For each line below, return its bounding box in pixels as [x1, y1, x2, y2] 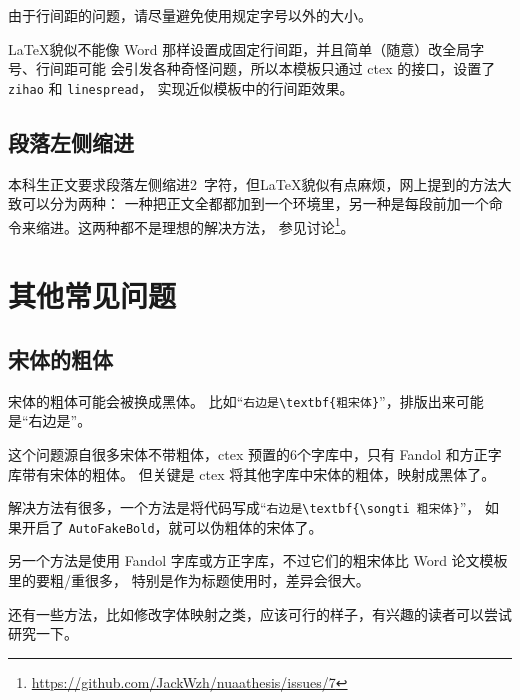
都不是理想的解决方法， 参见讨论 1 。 [119, 213, 355, 237]
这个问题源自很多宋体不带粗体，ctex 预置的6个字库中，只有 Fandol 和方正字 [8, 443, 502, 464]
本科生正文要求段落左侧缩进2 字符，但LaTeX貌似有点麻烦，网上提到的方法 [8, 173, 498, 194]
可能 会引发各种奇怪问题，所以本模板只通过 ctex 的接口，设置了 [77, 58, 496, 79]
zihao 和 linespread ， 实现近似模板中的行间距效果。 [8, 77, 354, 98]
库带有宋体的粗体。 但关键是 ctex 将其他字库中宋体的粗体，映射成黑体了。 [8, 463, 496, 484]
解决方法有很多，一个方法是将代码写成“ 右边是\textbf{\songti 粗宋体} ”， [8, 497, 481, 518]
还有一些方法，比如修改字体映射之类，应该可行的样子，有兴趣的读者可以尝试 [8, 603, 512, 624]
